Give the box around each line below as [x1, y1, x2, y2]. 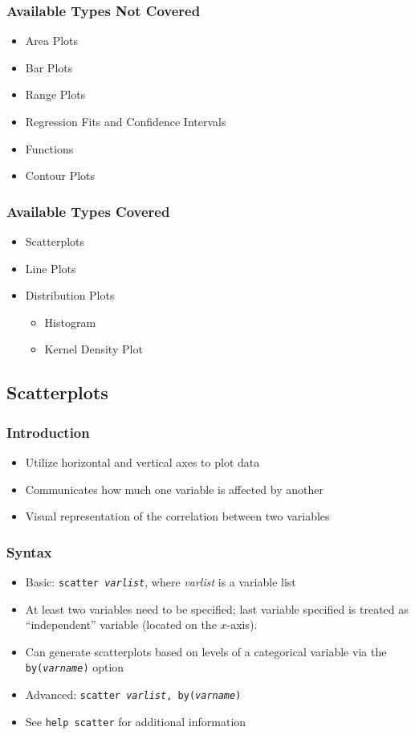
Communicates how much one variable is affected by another [25, 480, 323, 497]
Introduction [6, 422, 90, 442]
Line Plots [25, 259, 76, 276]
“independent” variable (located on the [25, 616, 217, 633]
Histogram [44, 313, 96, 330]
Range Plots [25, 86, 86, 103]
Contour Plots [25, 167, 96, 184]
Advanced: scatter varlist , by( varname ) [25, 686, 242, 703]
